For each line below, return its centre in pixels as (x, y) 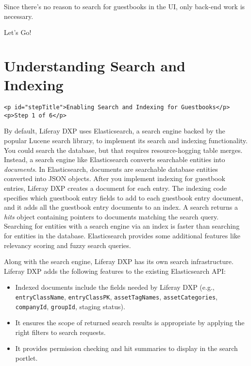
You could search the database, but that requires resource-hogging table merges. (123, 150)
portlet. (26, 358)
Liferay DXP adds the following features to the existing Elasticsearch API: (115, 271)
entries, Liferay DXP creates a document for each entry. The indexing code (116, 188)
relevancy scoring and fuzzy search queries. (67, 245)
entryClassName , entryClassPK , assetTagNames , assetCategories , (116, 296)
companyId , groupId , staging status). (70, 306)
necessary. (19, 16)
